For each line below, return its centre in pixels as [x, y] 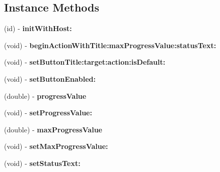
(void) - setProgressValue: [48, 113]
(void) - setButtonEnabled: [50, 78]
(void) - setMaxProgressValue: [56, 146]
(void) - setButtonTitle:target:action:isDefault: [85, 62]
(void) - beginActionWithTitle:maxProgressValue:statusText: [110, 45]
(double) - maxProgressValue [53, 129]
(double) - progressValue [45, 96]
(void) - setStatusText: [42, 163]
